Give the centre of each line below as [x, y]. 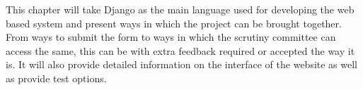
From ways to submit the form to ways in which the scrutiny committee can [171, 37]
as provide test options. [56, 78]
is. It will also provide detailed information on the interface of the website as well [182, 64]
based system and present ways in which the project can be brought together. [174, 23]
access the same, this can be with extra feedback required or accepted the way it [180, 50]
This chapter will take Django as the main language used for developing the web [180, 9]
